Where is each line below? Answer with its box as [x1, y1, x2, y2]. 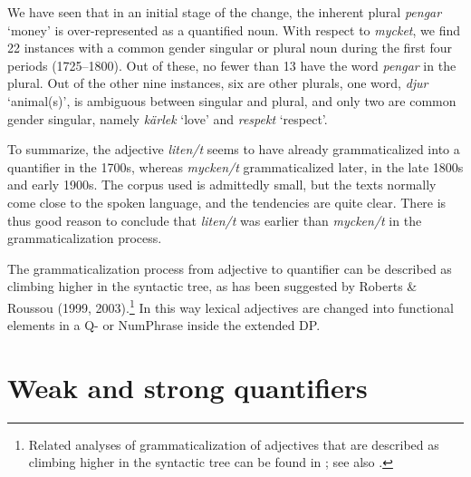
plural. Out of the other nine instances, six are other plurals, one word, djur [7, 73, 428, 92]
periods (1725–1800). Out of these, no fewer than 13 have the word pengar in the [7, 55, 457, 74]
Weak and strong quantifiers [7, 368, 368, 405]
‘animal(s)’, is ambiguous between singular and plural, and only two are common [7, 91, 457, 110]
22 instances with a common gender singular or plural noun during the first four [7, 38, 453, 57]
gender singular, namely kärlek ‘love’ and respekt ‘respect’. [7, 109, 328, 128]
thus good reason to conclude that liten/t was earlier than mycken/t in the [7, 210, 422, 229]
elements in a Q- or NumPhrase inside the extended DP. [7, 316, 321, 335]
